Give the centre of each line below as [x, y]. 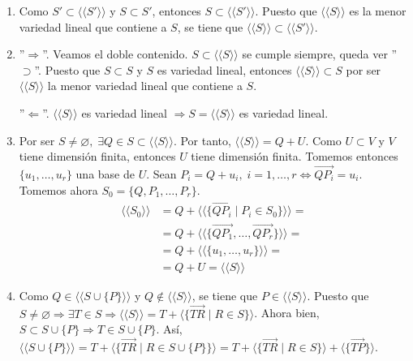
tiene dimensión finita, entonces [97, 156]
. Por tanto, [202, 140]
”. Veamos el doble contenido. [115, 54]
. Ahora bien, [287, 313]
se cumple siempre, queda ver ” [320, 54]
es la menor [378, 11]
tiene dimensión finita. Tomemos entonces [295, 156]
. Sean [161, 173]
